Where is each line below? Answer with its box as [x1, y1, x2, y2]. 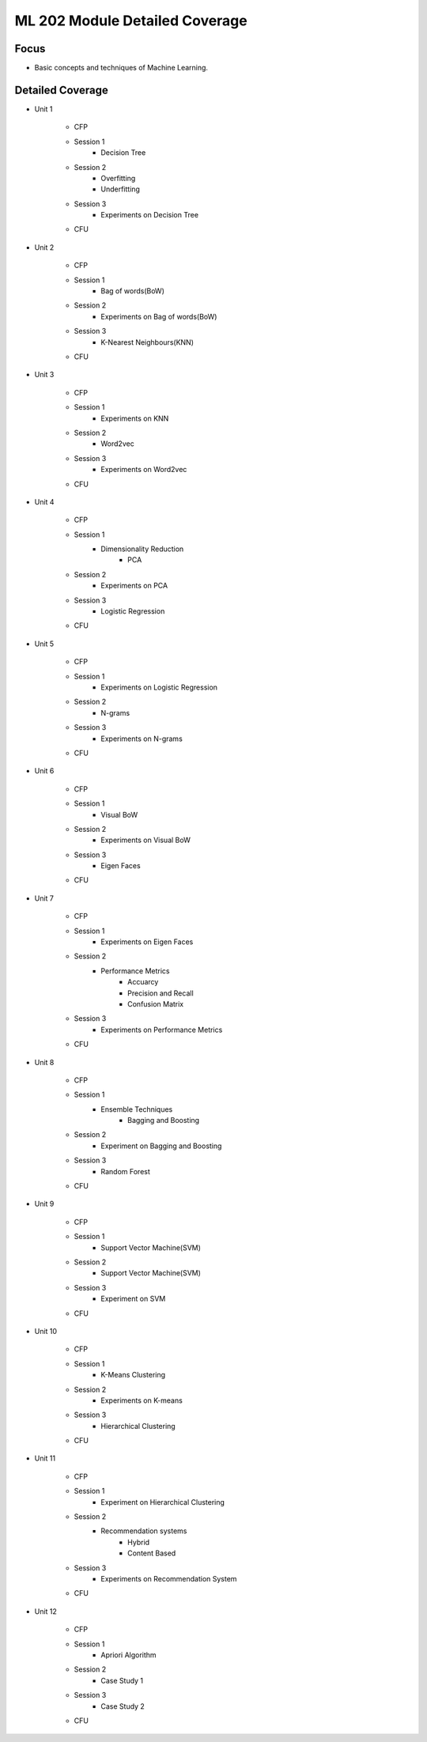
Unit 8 [34, 1057, 55, 1067]
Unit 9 [34, 1199, 55, 1209]
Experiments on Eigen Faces [100, 937, 194, 947]
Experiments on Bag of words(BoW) [100, 312, 217, 321]
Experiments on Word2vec [100, 465, 187, 474]
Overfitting [100, 173, 136, 183]
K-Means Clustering [100, 1370, 166, 1380]
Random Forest [100, 1166, 150, 1176]
